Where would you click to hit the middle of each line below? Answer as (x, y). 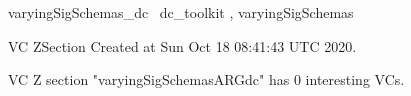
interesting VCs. (355, 79)
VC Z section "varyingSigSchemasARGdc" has (149, 79)
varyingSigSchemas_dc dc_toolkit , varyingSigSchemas (181, 12)
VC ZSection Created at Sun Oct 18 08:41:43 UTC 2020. (182, 45)
